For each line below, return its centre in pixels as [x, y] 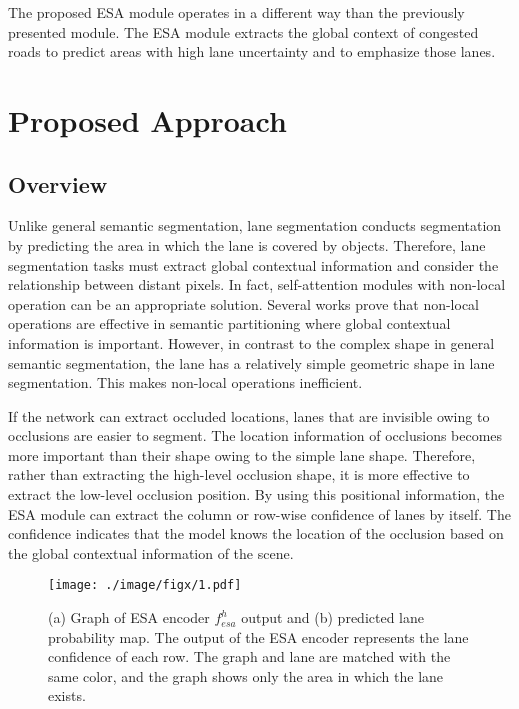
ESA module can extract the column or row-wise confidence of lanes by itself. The [259, 513]
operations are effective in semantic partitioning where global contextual [229, 323]
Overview [58, 183]
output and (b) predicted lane [332, 617]
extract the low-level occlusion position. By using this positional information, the [256, 494]
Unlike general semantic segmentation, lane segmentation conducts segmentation [255, 225]
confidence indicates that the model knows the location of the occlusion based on [256, 533]
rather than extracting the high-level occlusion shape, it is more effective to [239, 474]
